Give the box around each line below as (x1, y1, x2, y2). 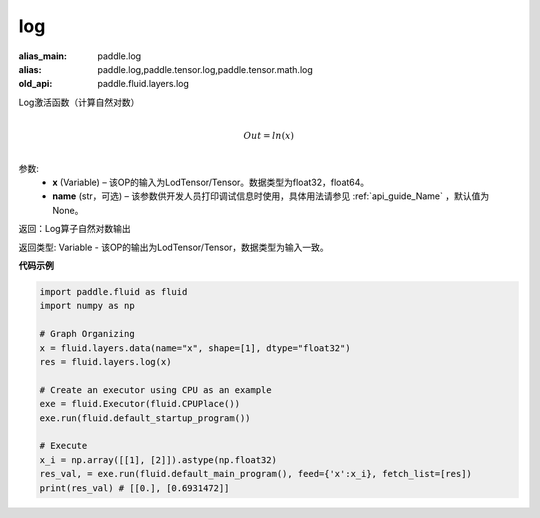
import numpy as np (39, 300, 135, 312)
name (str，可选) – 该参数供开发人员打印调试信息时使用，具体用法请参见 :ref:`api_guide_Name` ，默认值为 (52, 190, 490, 202)
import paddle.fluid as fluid (39, 286, 188, 298)
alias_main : (18, 50, 67, 62)
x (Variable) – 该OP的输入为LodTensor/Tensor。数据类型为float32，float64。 (52, 176, 370, 189)
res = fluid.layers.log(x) (39, 356, 172, 367)
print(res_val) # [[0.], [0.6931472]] (39, 482, 230, 494)
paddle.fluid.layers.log (97, 78, 190, 90)
